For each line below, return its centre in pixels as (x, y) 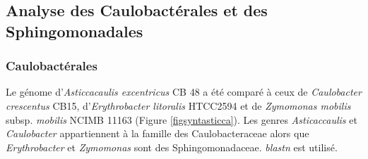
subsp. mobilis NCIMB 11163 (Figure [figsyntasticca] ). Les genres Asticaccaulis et (182, 119)
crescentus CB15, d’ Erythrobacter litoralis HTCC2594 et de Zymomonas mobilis (178, 105)
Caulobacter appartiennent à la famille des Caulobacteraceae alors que (158, 133)
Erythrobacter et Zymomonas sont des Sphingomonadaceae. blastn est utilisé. (172, 147)
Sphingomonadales (75, 31)
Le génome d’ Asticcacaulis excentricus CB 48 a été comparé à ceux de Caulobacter (184, 92)
